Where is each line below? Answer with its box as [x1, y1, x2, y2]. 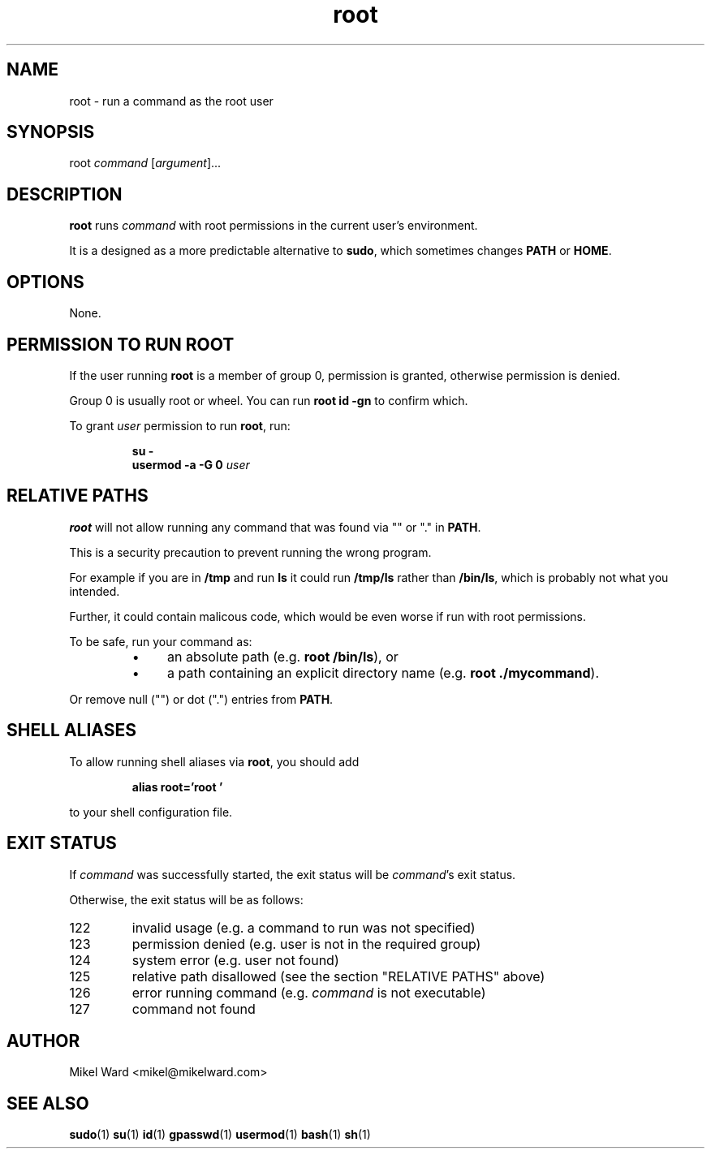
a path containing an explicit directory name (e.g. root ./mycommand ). [167, 664, 600, 681]
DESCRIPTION [6, 183, 123, 205]
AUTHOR [6, 1030, 80, 1051]
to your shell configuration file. [69, 804, 233, 819]
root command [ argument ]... [69, 156, 222, 170]
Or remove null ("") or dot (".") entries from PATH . [69, 692, 334, 706]
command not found [131, 1000, 256, 1017]
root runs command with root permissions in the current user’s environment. [69, 218, 478, 233]
